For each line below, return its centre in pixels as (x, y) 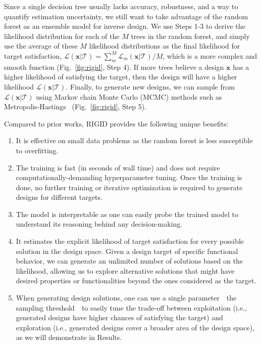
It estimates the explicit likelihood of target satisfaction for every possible (130, 241)
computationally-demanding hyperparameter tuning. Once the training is (129, 177)
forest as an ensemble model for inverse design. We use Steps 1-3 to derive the (125, 26)
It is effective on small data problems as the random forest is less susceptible (134, 140)
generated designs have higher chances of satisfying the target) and (119, 317)
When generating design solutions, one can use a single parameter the (126, 298)
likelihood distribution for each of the (62, 36)
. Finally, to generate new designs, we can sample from (150, 86)
